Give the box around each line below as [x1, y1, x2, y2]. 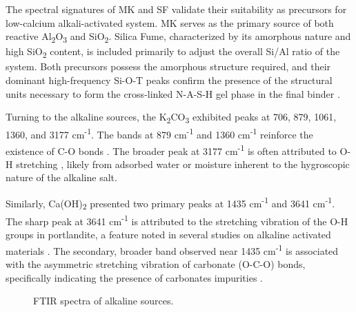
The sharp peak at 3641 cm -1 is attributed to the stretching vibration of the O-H [6, 211, 348, 228]
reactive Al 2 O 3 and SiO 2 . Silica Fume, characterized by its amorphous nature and [6, 29, 351, 45]
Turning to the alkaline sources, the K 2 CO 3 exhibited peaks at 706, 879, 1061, [6, 110, 337, 126]
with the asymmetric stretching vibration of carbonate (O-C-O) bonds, [6, 256, 306, 271]
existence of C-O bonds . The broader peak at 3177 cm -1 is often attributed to [6, 141, 337, 158]
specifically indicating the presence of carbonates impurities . [6, 270, 264, 284]
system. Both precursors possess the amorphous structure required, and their [6, 59, 331, 74]
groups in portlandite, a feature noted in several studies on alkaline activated [6, 227, 331, 242]
